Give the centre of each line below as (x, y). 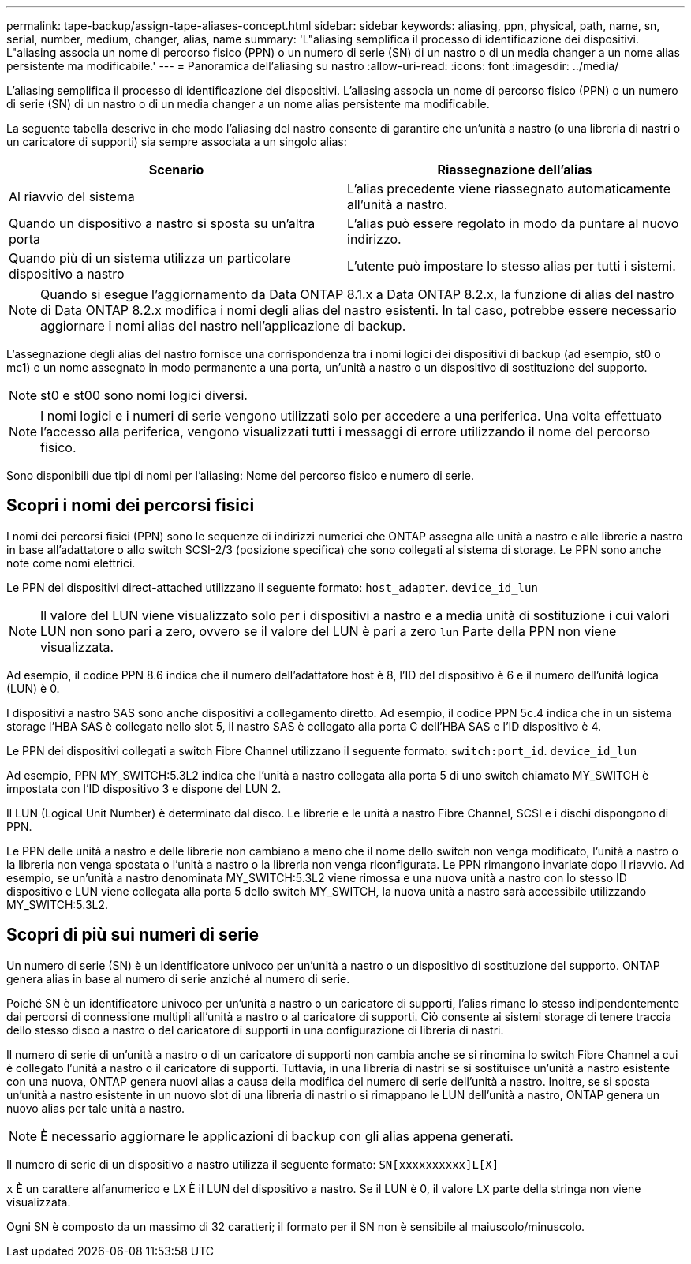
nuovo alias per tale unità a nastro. (96, 1108)
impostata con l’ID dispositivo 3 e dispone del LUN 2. (144, 788)
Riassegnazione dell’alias (515, 170)
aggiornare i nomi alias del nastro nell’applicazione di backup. (223, 326)
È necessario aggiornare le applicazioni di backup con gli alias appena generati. (277, 1136)
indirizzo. (374, 239)
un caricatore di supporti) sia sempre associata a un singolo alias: (177, 142)
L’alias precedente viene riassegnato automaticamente (509, 189)
